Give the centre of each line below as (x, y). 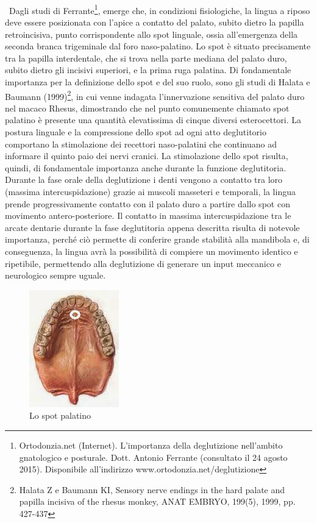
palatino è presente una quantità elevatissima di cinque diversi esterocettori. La (153, 120)
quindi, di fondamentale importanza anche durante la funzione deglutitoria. (146, 167)
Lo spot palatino (60, 415)
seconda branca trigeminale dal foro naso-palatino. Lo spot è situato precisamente (158, 46)
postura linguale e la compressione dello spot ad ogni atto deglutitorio (136, 132)
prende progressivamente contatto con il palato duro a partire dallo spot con (148, 203)
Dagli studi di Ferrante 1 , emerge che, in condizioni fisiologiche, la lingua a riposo (159, 9)
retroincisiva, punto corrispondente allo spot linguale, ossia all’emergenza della (151, 34)
